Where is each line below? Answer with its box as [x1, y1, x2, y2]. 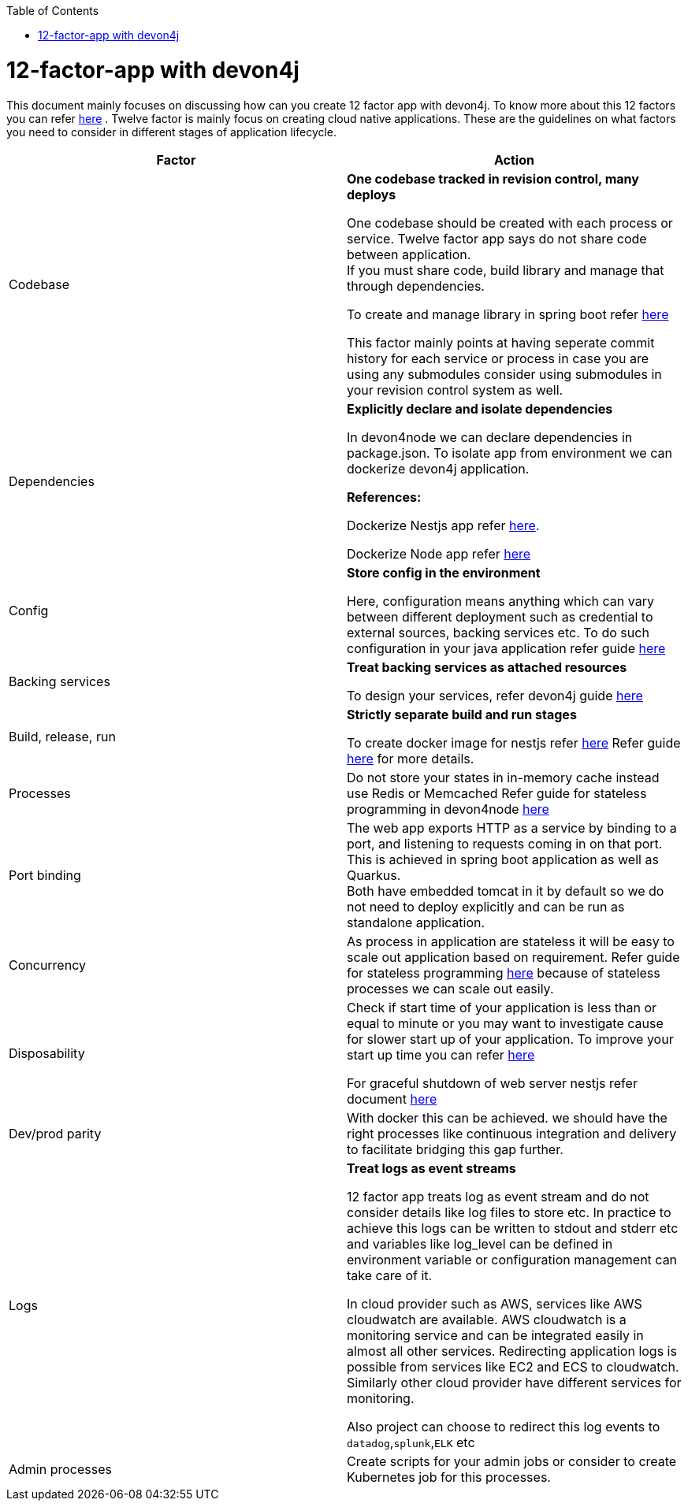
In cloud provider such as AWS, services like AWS [347, 1295, 642, 1312]
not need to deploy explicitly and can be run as [347, 898, 625, 915]
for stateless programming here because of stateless [347, 964, 660, 981]
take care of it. [347, 1267, 433, 1283]
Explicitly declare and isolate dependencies [347, 400, 613, 417]
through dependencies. [347, 277, 485, 294]
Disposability [9, 1045, 85, 1061]
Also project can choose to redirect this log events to [347, 1418, 660, 1435]
